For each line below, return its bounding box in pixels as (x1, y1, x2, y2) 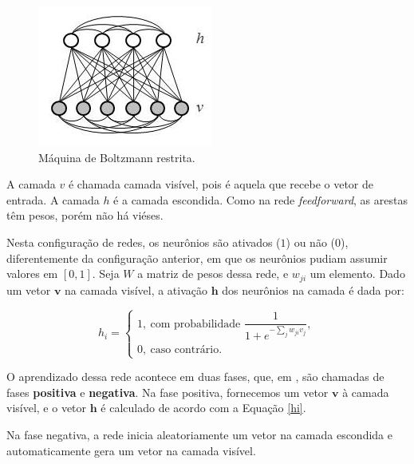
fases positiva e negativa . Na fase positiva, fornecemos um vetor (6, 383, 329, 400)
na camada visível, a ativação (65, 281, 208, 298)
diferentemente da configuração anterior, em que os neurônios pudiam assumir (6, 249, 388, 266)
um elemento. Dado (310, 265, 405, 282)
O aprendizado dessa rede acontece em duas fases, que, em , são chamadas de (6, 368, 384, 385)
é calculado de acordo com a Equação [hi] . (101, 399, 306, 416)
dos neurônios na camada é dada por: (222, 281, 404, 298)
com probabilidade (150, 318, 241, 330)
